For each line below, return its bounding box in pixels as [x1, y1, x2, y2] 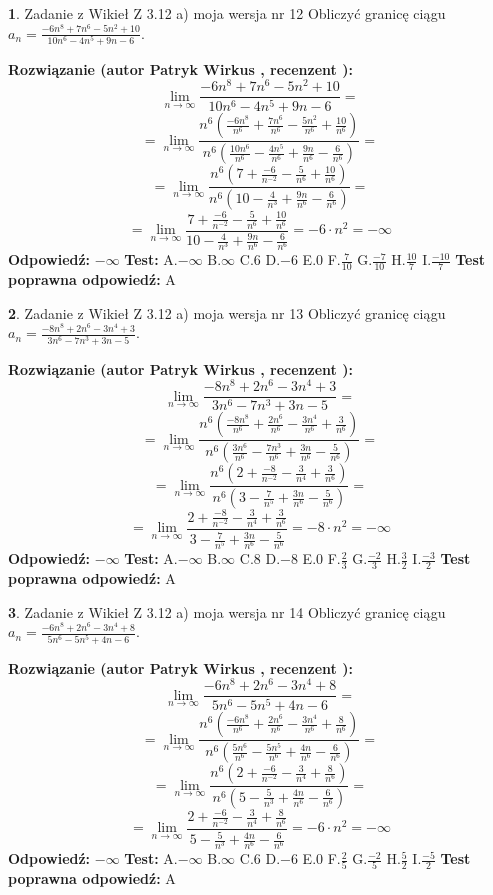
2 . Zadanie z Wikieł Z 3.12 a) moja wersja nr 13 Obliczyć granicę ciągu [8, 302, 446, 323]
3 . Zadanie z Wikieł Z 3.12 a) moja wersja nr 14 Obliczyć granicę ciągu [8, 601, 446, 622]
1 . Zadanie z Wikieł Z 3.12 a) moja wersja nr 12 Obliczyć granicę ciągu [8, 3, 446, 23]
